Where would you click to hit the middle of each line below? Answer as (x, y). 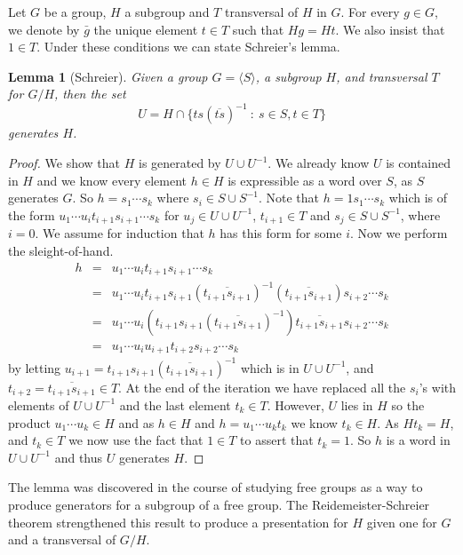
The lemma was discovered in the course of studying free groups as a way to (216, 487)
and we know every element (112, 180)
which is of (418, 198)
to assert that (277, 440)
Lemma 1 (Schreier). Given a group (108, 76)
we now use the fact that (136, 440)
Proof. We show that (64, 163)
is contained (419, 163)
